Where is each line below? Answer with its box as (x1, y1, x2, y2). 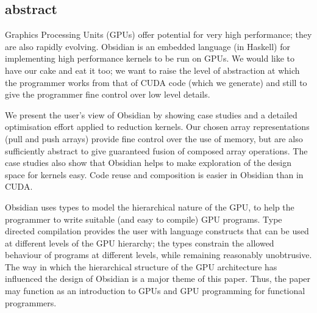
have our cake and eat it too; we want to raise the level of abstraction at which (5, 63, 300, 76)
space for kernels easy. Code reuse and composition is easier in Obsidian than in (5, 168, 304, 181)
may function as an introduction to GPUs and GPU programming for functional (5, 284, 305, 297)
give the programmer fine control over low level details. (5, 88, 210, 101)
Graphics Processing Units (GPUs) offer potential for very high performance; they (5, 28, 312, 41)
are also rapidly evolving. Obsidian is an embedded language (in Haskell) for (5, 40, 290, 52)
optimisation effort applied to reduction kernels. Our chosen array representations (5, 120, 310, 133)
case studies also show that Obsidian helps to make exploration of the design (5, 156, 292, 169)
